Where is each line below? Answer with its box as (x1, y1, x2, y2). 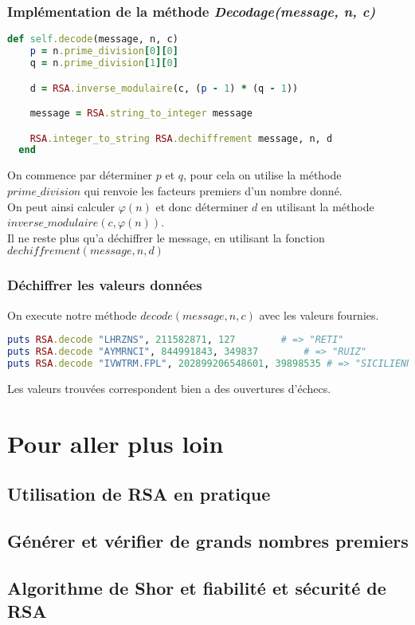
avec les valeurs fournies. (259, 306, 379, 323)
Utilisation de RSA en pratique (7, 482, 271, 506)
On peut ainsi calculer (7, 198, 115, 214)
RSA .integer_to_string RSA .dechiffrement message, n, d (29, 132, 333, 144)
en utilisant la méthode (261, 198, 374, 214)
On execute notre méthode (7, 306, 137, 323)
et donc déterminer (155, 198, 249, 214)
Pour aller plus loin (7, 426, 224, 459)
